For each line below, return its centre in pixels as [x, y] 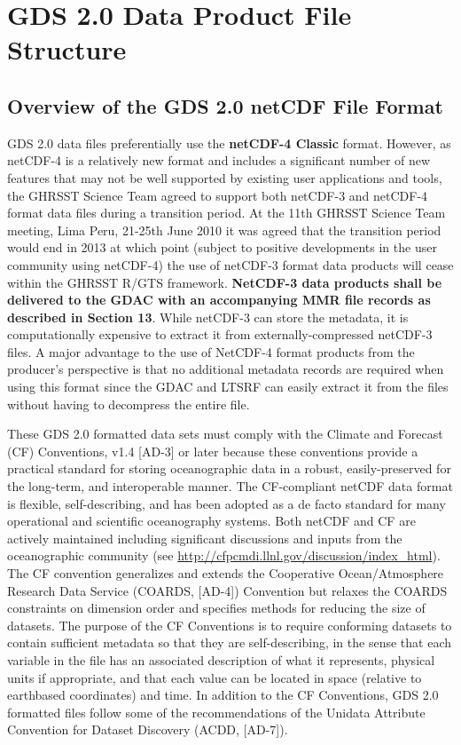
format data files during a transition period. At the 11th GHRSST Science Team [227, 213]
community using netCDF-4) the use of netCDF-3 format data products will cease [230, 264]
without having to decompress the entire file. [129, 404]
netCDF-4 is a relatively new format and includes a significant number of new [219, 160]
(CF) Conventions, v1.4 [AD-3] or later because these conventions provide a [213, 451]
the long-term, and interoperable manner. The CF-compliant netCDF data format [230, 486]
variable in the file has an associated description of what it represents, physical [221, 659]
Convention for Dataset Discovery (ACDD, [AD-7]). [148, 729]
